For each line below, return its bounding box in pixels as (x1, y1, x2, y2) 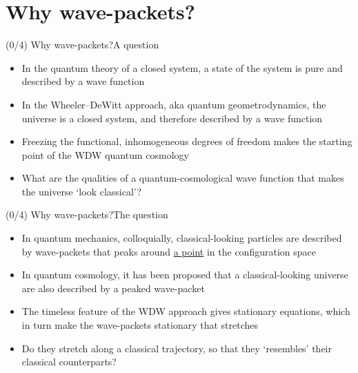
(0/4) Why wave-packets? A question (6, 37, 159, 52)
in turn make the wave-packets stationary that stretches (21, 318, 259, 332)
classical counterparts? (21, 354, 117, 369)
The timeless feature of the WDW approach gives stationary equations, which (21, 304, 350, 318)
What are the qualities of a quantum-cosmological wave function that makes (21, 171, 344, 185)
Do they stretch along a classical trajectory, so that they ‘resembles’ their (21, 341, 332, 355)
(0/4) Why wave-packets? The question (6, 207, 168, 222)
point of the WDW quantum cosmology (21, 147, 189, 162)
